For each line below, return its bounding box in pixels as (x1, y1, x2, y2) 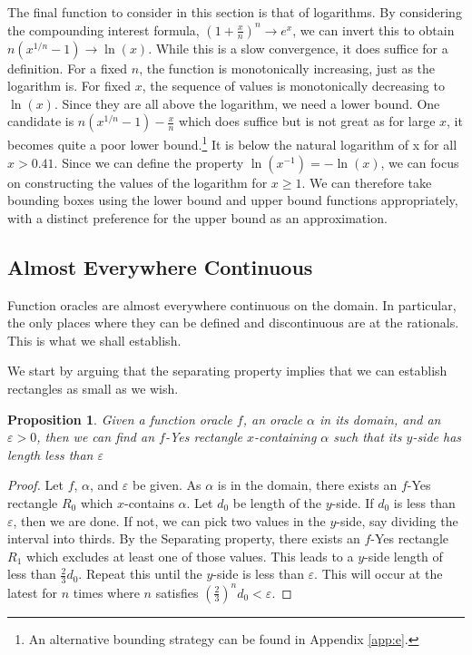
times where (73, 582, 140, 601)
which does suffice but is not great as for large (179, 112, 436, 131)
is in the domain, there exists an (217, 475, 398, 494)
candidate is (7, 112, 74, 131)
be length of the (232, 493, 322, 512)
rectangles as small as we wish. (7, 378, 179, 397)
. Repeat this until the (78, 564, 202, 583)
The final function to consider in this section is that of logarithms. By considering (7, 3, 462, 21)
